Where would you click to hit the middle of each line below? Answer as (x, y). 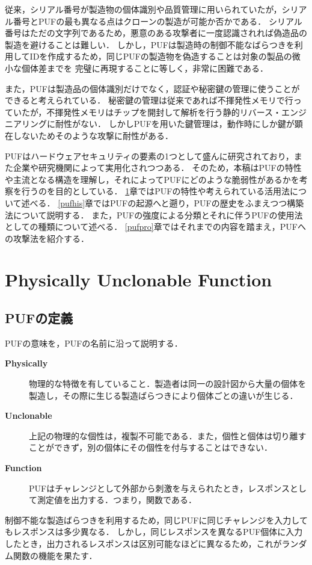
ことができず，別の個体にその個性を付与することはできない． (151, 447)
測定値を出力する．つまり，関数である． (117, 500)
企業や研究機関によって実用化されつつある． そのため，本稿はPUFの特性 (157, 168)
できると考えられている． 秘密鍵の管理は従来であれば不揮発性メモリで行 (149, 100)
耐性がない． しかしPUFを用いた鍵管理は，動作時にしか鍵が (175, 124)
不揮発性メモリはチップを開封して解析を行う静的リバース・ (164, 112)
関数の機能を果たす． (55, 555)
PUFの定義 (39, 318)
